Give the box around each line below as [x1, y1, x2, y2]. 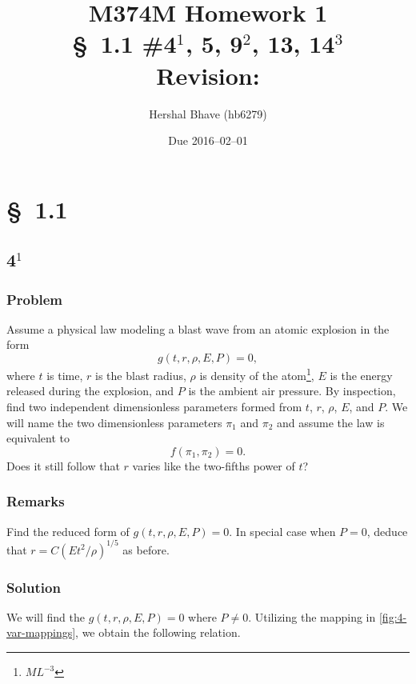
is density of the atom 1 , [199, 365, 314, 383]
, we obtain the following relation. [75, 624, 241, 641]
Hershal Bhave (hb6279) [149, 105, 267, 122]
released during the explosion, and [6, 382, 174, 399]
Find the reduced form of [6, 522, 130, 539]
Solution [6, 577, 61, 597]
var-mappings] [6, 624, 76, 641]
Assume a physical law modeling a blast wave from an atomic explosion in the [6, 320, 390, 337]
